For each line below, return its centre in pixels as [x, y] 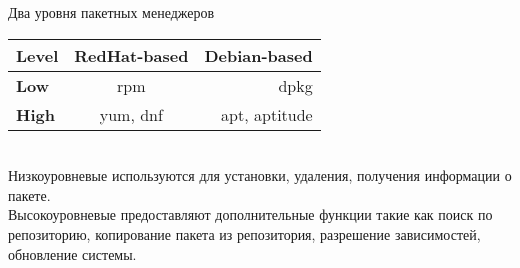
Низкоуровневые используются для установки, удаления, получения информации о [260, 175]
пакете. [29, 194]
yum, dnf [131, 114]
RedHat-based [131, 55]
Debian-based [258, 55]
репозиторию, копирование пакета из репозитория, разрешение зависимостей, [244, 233]
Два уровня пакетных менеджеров [111, 12]
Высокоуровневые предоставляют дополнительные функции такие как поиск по [250, 214]
